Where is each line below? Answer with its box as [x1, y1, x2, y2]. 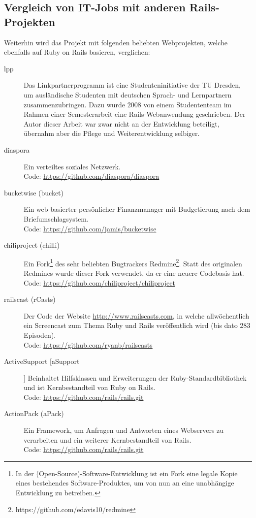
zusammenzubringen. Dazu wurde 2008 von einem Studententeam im [24, 99, 232, 109]
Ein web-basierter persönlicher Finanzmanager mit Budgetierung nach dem [24, 204, 250, 214]
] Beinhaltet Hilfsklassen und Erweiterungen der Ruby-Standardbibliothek [24, 372, 247, 383]
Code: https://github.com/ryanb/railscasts [24, 339, 153, 350]
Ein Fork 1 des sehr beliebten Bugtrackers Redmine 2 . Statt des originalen [24, 257, 242, 268]
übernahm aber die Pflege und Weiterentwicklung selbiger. [24, 128, 200, 138]
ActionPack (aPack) [4, 408, 64, 419]
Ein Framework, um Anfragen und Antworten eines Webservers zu [24, 425, 224, 435]
